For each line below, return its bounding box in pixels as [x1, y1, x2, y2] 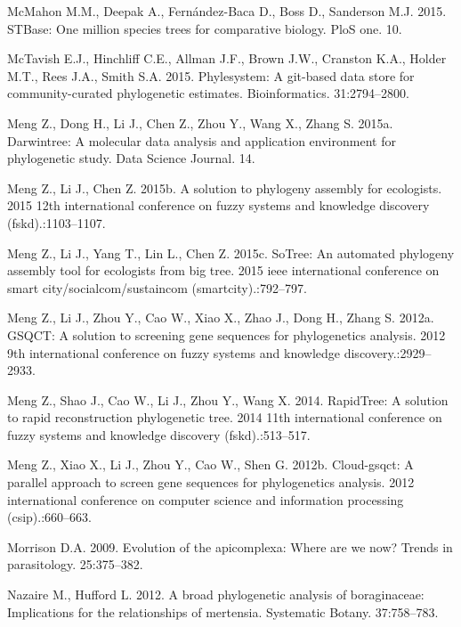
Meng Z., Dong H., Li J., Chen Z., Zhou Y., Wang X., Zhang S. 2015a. [7, 113, 393, 132]
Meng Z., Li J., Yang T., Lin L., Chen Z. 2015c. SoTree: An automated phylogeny [7, 243, 455, 262]
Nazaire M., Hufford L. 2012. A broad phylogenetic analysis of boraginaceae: [7, 585, 425, 604]
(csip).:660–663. [7, 508, 92, 526]
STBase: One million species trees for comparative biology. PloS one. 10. [7, 19, 402, 37]
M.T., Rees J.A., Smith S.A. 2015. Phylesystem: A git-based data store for [7, 66, 415, 85]
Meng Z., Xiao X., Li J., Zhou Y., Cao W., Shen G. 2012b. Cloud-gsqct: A [7, 455, 414, 474]
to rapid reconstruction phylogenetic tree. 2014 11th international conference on [7, 408, 442, 427]
